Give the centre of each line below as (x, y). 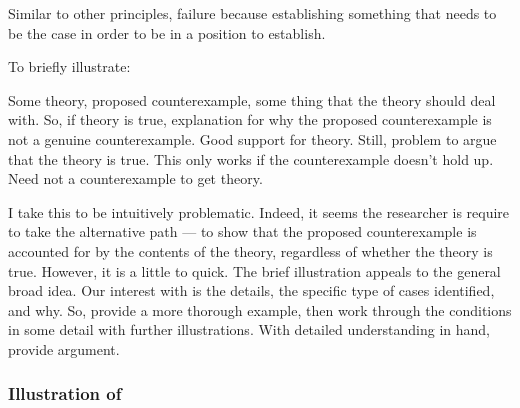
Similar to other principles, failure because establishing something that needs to (252, 13)
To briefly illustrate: (69, 66)
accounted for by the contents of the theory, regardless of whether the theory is (250, 250)
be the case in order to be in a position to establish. (167, 32)
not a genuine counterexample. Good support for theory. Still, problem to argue (252, 138)
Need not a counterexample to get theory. (135, 178)
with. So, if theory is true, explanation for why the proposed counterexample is (250, 119)
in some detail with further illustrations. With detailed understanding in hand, (249, 329)
